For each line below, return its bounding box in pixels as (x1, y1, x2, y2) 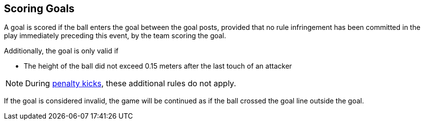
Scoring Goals (4, 2, 75, 15)
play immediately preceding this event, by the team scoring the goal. (4, 31, 226, 40)
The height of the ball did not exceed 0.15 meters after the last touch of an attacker (24, 62, 292, 71)
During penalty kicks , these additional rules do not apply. (25, 78, 236, 89)
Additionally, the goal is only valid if (4, 47, 119, 55)
